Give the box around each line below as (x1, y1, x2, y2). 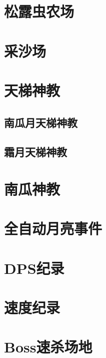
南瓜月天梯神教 (4, 114, 77, 130)
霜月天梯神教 (4, 144, 67, 160)
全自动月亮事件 (4, 218, 102, 239)
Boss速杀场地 (4, 336, 92, 357)
